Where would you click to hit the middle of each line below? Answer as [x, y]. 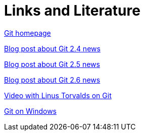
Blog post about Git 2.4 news [52, 48]
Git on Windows [30, 111]
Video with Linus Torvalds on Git [58, 95]
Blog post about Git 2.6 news [52, 80]
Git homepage [28, 33]
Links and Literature [72, 11]
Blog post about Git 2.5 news [52, 64]
